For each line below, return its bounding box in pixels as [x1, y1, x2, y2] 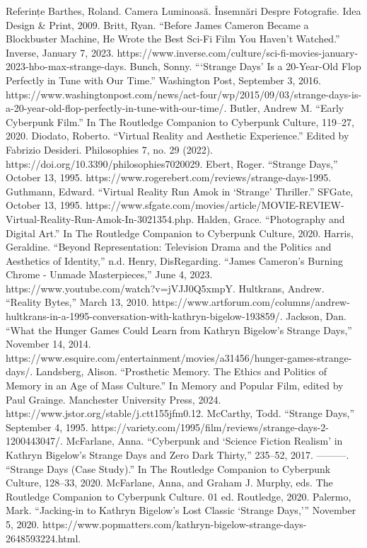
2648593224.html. [6, 530, 81, 545]
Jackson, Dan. [286, 309, 346, 324]
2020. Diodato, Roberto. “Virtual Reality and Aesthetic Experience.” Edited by [6, 128, 349, 143]
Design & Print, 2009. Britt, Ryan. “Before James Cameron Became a [6, 17, 309, 32]
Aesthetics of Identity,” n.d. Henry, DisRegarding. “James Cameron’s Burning [6, 253, 343, 268]
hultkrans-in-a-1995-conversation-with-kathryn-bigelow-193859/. [6, 309, 283, 324]
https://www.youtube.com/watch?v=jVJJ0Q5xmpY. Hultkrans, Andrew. [6, 280, 325, 295]
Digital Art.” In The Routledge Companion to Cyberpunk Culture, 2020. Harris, [6, 225, 354, 240]
